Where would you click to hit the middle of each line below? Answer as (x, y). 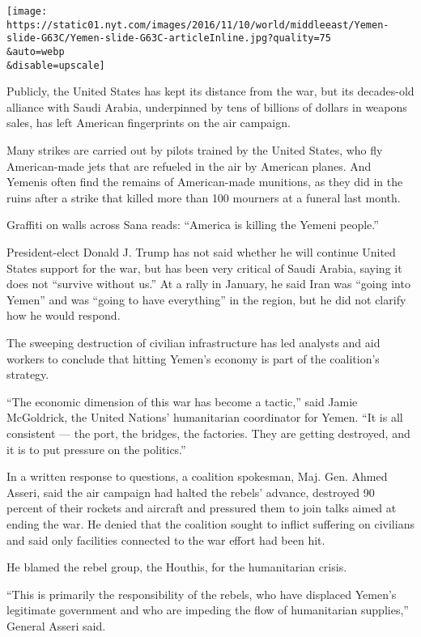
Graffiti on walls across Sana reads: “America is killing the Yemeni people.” (193, 225)
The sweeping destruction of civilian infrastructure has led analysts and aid (193, 342)
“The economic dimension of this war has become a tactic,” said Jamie (182, 401)
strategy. (28, 374)
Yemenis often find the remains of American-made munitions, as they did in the (205, 182)
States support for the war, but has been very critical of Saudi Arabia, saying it (204, 268)
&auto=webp (36, 51)
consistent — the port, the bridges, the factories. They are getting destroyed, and (208, 433)
